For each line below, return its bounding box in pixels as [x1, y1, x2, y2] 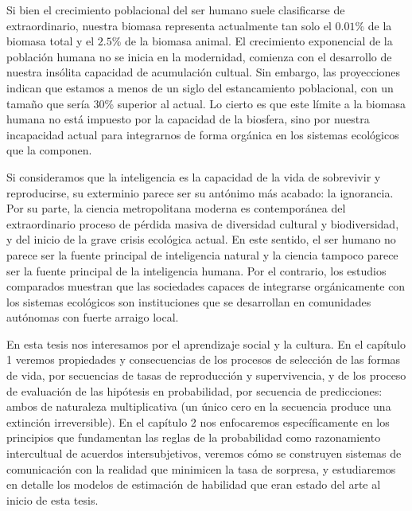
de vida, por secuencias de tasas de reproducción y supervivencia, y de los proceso [6, 367, 406, 384]
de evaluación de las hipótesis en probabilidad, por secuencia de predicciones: [6, 382, 383, 399]
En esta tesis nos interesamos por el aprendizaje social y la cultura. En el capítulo [6, 335, 406, 352]
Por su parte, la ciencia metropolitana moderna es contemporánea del [6, 200, 346, 216]
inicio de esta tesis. [6, 491, 99, 508]
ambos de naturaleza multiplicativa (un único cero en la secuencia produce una [6, 398, 391, 415]
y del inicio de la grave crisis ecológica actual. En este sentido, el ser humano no [6, 231, 396, 248]
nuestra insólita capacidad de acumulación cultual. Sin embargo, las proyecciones [6, 64, 401, 80]
